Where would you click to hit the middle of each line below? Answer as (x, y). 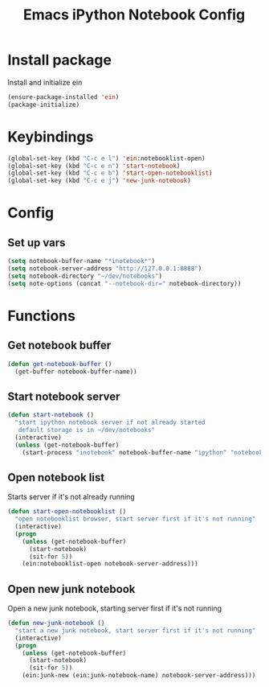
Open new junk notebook (71, 589)
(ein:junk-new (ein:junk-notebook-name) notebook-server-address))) (139, 676)
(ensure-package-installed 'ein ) (63, 97)
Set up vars (37, 243)
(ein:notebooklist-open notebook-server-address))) (110, 564)
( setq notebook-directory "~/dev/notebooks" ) (85, 276)
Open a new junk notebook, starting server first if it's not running (115, 608)
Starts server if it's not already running (71, 497)
